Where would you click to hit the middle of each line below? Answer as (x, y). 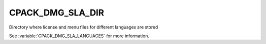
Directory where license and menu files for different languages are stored (83, 27)
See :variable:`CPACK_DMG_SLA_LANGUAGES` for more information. (79, 36)
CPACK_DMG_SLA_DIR (57, 13)
